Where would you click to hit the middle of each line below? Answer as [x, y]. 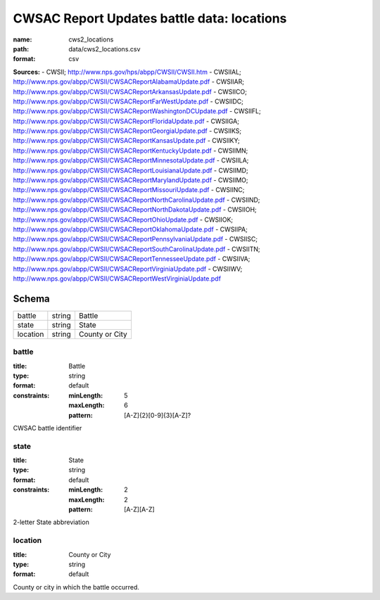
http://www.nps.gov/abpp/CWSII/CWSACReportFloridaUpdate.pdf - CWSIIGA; [126, 121]
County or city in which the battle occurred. [76, 587]
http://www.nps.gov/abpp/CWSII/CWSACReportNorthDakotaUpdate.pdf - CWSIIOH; [135, 210]
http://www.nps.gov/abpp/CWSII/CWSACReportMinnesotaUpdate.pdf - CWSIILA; [131, 160]
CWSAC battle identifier [47, 428]
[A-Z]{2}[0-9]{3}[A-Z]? [158, 415]
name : [23, 39]
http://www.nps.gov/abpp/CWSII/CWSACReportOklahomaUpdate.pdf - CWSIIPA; [130, 229]
